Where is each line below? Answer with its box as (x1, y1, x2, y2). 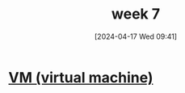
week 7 (111, 5, 160, 23)
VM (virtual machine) (8, 68, 153, 87)
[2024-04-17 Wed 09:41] (94, 32, 178, 41)
